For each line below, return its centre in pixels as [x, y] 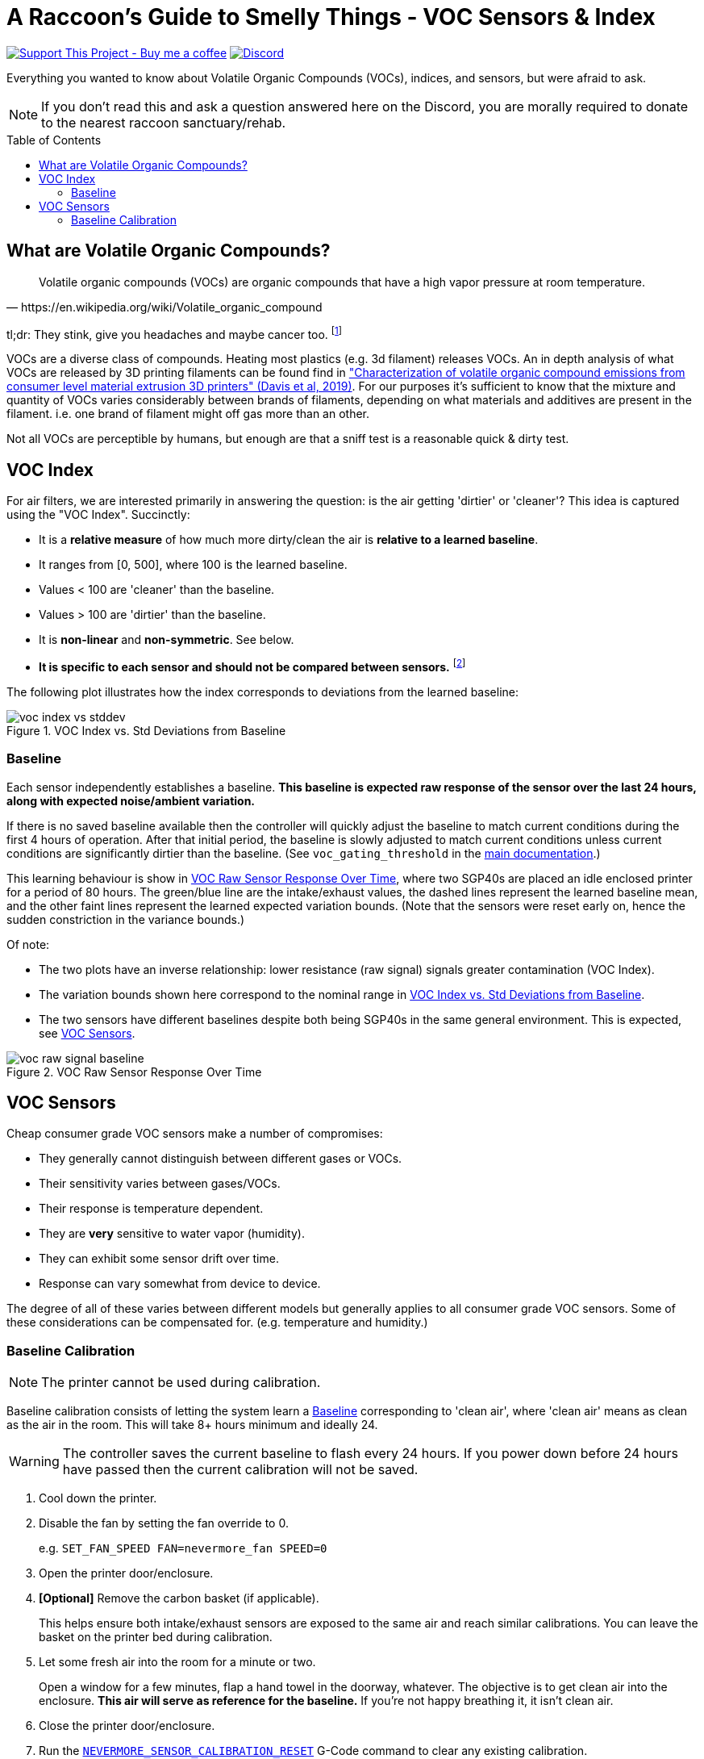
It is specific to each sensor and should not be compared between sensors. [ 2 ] [252, 666]
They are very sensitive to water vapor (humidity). [172, 1234]
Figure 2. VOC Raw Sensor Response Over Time [134, 1072]
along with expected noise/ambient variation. [131, 800]
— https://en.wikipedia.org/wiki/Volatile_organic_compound [165, 307]
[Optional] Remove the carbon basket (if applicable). [179, 1598]
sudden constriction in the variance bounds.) [126, 919]
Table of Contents [54, 140]
